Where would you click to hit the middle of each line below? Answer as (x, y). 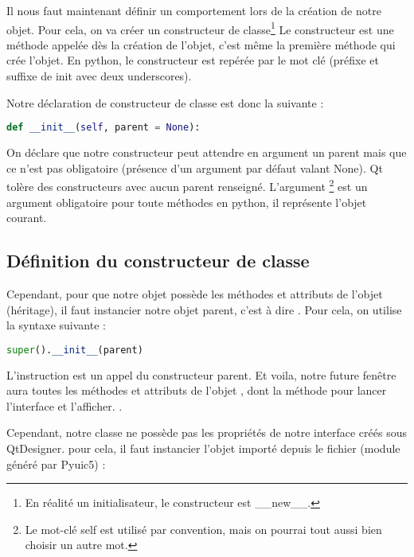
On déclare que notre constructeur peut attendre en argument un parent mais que (207, 152)
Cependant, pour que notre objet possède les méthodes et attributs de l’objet (195, 293)
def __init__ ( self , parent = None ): (103, 128)
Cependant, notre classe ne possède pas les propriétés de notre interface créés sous (207, 432)
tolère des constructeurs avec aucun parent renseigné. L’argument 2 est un (187, 185)
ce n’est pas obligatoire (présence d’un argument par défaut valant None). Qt (195, 167)
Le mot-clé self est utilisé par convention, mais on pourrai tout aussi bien (203, 529)
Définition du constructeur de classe (158, 261)
